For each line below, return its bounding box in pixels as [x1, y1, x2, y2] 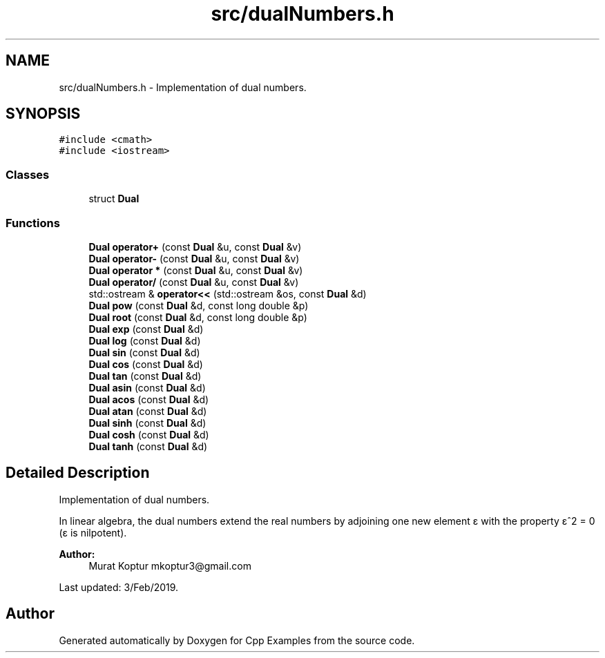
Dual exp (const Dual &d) [88, 322, 204, 335]
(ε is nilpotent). [59, 526, 127, 539]
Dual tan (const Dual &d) [88, 369, 202, 382]
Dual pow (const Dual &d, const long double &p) [88, 299, 309, 311]
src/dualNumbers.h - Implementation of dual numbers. [59, 81, 307, 93]
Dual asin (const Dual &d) [88, 381, 206, 394]
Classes [6, 167, 50, 182]
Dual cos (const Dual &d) [88, 358, 203, 370]
